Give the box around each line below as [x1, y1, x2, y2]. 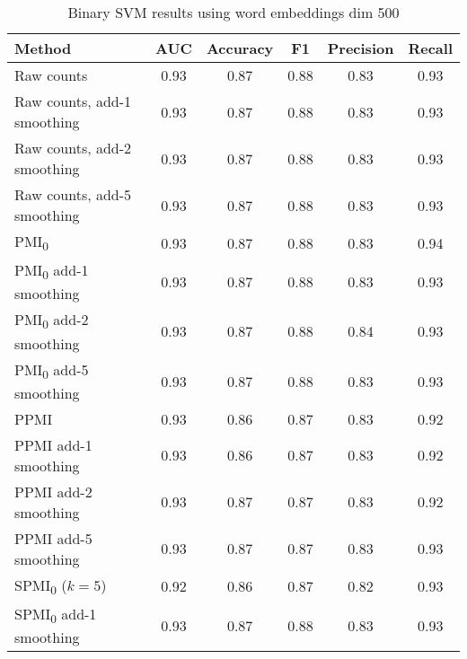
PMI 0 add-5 [14, 358, 89, 382]
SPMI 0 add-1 [14, 602, 97, 628]
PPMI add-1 [14, 434, 93, 455]
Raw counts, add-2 [14, 137, 132, 158]
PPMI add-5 [14, 527, 93, 549]
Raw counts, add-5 [14, 184, 132, 205]
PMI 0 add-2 [14, 309, 89, 333]
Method [14, 38, 72, 58]
